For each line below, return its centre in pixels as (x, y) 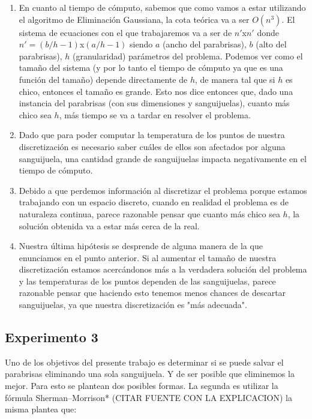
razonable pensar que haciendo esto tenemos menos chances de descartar (152, 293)
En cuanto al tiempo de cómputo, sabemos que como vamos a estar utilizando (162, 7)
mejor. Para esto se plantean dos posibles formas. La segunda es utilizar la (142, 386)
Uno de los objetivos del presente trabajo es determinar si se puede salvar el (144, 362)
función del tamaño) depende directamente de (103, 79)
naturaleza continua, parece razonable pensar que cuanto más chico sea (149, 213)
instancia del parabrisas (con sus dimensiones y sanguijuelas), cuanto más (154, 103)
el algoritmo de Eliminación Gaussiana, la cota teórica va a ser (134, 19)
